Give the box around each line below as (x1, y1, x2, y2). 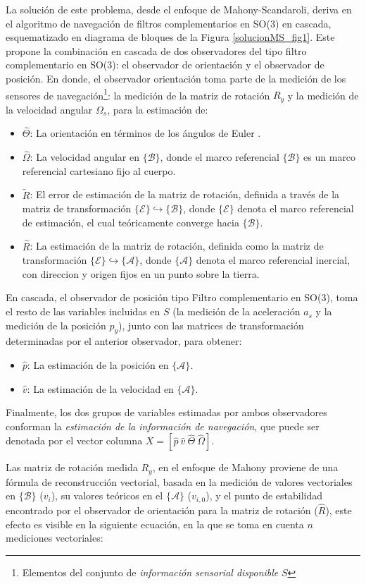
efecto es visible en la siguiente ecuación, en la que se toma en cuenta (6, 516, 304, 531)
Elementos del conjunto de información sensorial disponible (22, 564, 279, 579)
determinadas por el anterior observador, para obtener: (6, 334, 242, 348)
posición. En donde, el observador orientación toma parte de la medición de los (6, 71, 346, 85)
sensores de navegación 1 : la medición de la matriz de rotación (6, 85, 270, 102)
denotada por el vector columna (6, 433, 143, 448)
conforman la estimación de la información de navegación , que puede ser (6, 418, 320, 433)
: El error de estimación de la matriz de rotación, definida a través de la (30, 187, 340, 202)
